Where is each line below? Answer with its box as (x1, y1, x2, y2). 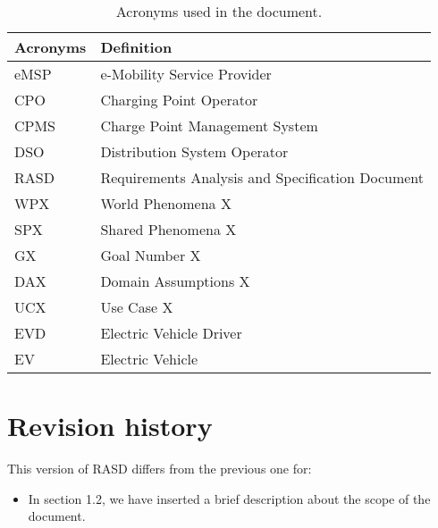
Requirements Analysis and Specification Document (100, 167, 425, 188)
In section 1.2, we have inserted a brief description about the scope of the (28, 489, 431, 507)
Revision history (7, 407, 213, 444)
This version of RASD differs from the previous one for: (7, 459, 312, 478)
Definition (100, 37, 173, 57)
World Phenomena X (100, 193, 232, 214)
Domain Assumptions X (100, 271, 250, 291)
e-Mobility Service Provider (100, 63, 272, 84)
